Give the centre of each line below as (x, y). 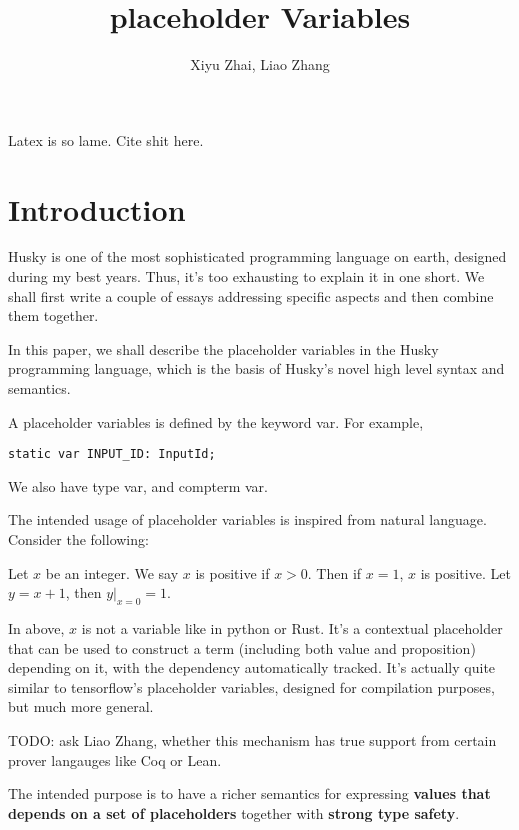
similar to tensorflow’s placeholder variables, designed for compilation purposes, (251, 686)
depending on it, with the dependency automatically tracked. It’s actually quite (252, 667)
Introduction (97, 208)
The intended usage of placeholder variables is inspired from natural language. (247, 519)
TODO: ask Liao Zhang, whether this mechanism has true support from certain (252, 739)
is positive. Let (465, 572)
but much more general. (81, 706)
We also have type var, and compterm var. (138, 485)
